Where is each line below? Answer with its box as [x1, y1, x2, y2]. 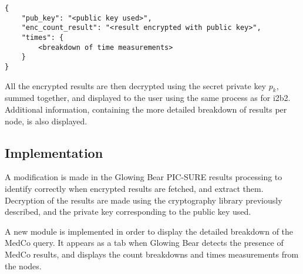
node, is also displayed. [5, 114, 87, 127]
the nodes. [5, 259, 42, 272]
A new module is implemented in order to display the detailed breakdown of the [5, 225, 294, 237]
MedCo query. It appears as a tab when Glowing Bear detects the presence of [5, 236, 284, 249]
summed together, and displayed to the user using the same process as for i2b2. [5, 92, 291, 104]
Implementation [5, 143, 103, 161]
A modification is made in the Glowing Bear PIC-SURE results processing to [5, 171, 282, 183]
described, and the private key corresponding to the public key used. [5, 205, 251, 218]
